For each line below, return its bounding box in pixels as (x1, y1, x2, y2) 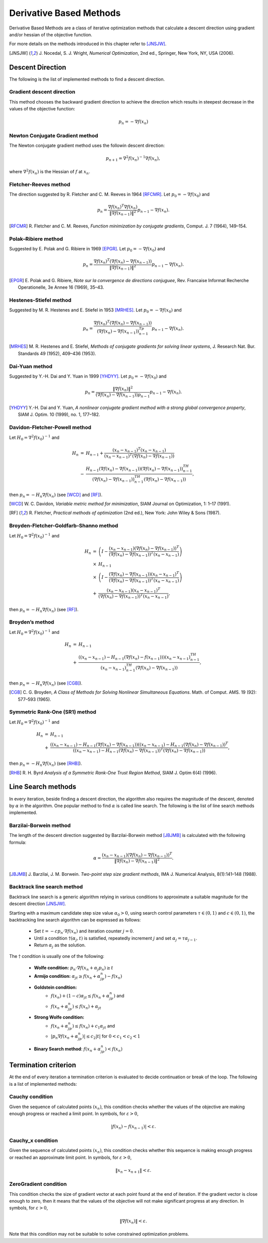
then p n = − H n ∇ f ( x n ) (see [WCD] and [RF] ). (9, 492, 103, 499)
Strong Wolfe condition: (34, 1014, 84, 1020)
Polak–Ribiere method (9, 235, 63, 242)
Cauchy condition (9, 1093, 53, 1100)
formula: (9, 839, 27, 845)
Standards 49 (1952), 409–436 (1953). (18, 350, 96, 356)
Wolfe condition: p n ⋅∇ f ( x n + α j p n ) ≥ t (34, 964, 114, 972)
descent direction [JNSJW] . (9, 901, 67, 907)
